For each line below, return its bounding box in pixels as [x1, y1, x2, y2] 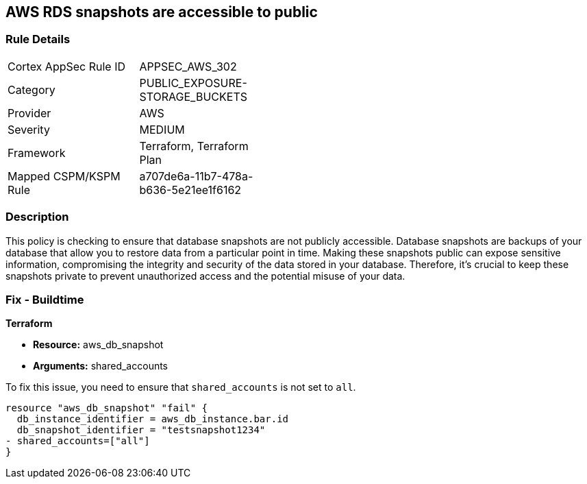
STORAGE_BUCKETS [139, 89, 247, 104]
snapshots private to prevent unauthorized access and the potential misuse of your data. [5, 269, 405, 282]
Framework [8, 145, 66, 160]
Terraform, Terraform [139, 138, 249, 153]
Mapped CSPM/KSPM [8, 169, 121, 183]
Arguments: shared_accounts [33, 360, 168, 372]
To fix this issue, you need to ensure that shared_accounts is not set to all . [5, 381, 356, 394]
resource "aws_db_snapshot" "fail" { [5, 402, 208, 414]
